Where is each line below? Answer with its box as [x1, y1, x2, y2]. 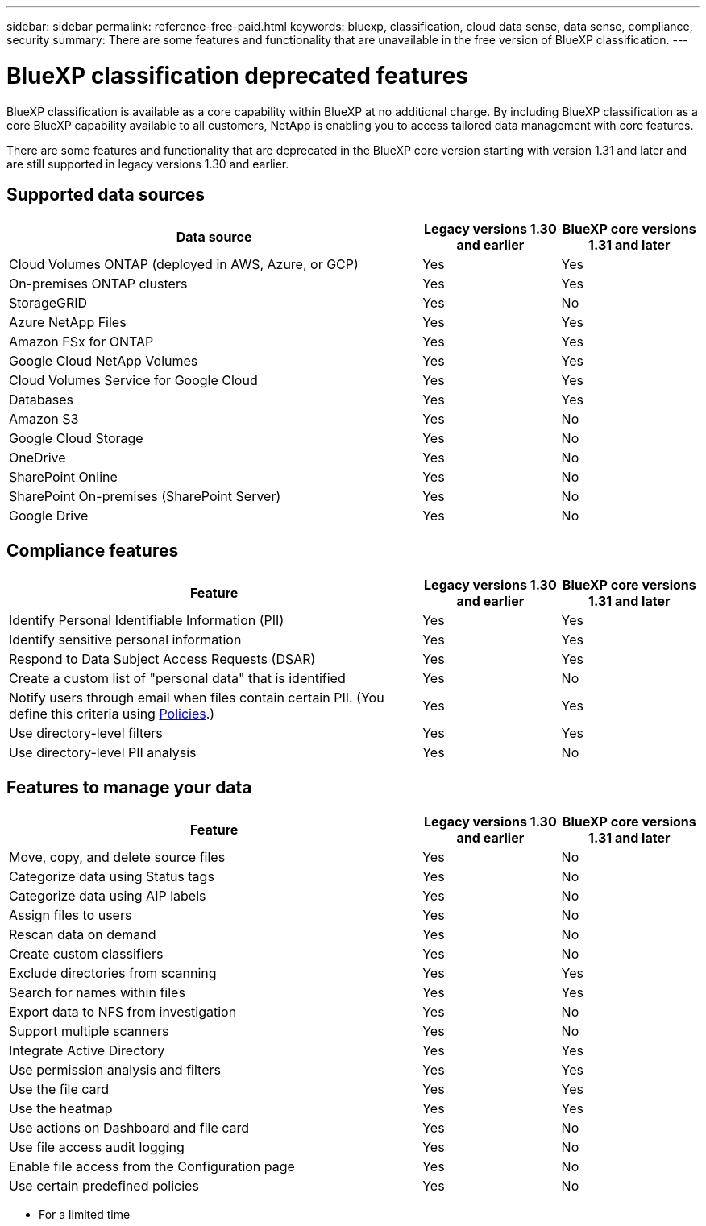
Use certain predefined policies [9, 1178, 199, 1195]
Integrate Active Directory [9, 1042, 165, 1059]
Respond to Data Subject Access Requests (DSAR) [9, 651, 316, 668]
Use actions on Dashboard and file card [9, 1120, 250, 1137]
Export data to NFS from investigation [9, 1004, 237, 1021]
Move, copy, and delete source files [9, 849, 226, 866]
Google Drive [9, 507, 89, 524]
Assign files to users [9, 907, 132, 924]
